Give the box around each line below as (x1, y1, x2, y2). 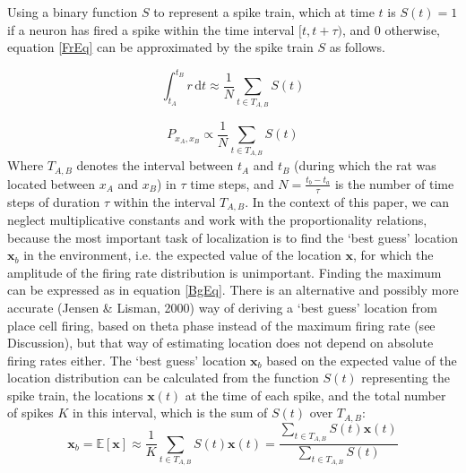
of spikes (7, 403, 54, 422)
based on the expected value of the (266, 350, 457, 369)
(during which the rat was (294, 156, 436, 175)
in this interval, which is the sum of (73, 403, 268, 422)
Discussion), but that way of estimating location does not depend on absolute (7, 333, 434, 352)
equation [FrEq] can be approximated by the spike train (7, 38, 314, 56)
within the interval (113, 192, 216, 211)
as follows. (329, 38, 386, 56)
